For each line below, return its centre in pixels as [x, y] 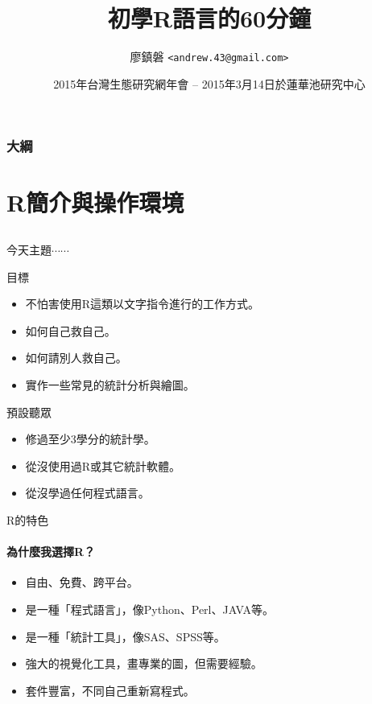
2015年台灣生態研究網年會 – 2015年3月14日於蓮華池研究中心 [209, 83]
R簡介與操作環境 [95, 202]
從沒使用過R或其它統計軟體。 [103, 465]
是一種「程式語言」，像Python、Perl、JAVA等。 [150, 609]
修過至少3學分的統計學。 [90, 439]
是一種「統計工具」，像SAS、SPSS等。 [125, 636]
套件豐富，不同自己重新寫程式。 [110, 690]
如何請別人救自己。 [76, 358]
